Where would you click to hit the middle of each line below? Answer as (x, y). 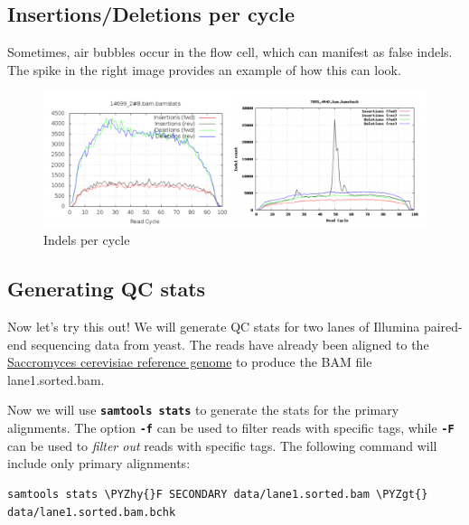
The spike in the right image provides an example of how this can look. (204, 69)
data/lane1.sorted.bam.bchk (92, 512)
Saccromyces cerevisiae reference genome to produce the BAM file (190, 362)
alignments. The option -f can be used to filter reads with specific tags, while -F (231, 428)
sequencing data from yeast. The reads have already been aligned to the (230, 344)
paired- (443, 327)
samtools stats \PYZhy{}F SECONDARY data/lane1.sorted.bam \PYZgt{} (218, 494)
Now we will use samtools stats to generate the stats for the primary (203, 410)
